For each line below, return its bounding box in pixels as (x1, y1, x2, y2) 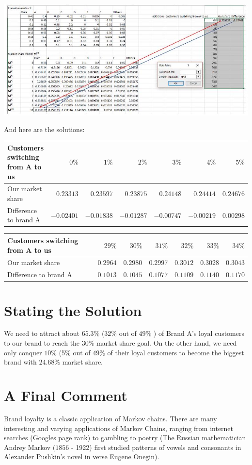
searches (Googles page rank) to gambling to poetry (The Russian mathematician (4, 432, 246, 443)
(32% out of (101, 328, 137, 338)
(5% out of (59, 347, 91, 357)
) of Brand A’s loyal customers (153, 328, 245, 338)
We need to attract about (4, 328, 79, 338)
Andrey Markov (4, 442, 51, 452)
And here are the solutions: (4, 124, 85, 134)
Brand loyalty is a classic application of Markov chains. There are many (4, 413, 217, 423)
